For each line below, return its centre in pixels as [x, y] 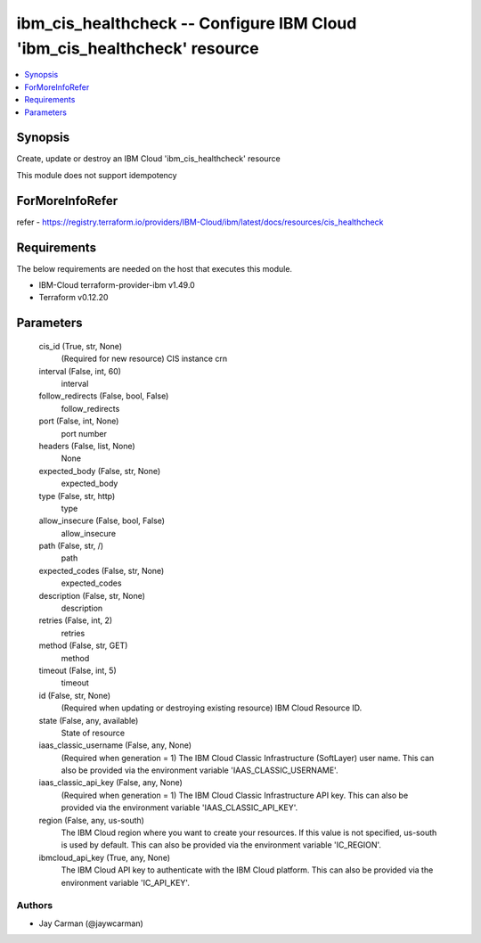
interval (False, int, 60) [80, 371]
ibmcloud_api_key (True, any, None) [105, 857]
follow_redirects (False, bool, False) [104, 396]
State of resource [93, 733]
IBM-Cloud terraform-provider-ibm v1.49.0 [117, 285]
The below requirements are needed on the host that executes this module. [155, 268]
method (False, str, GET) [83, 645]
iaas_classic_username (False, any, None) [115, 745]
